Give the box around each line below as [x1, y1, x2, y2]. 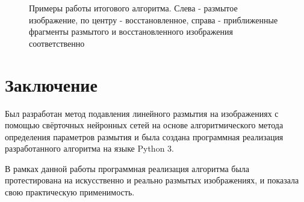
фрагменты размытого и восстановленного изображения [29, 25, 233, 38]
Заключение [5, 72, 98, 97]
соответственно [29, 37, 85, 49]
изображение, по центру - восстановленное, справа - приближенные [29, 13, 278, 26]
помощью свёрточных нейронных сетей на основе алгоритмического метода [5, 119, 284, 131]
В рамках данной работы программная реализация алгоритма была [5, 162, 250, 174]
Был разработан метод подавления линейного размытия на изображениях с [5, 107, 279, 119]
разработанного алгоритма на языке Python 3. [5, 142, 174, 155]
